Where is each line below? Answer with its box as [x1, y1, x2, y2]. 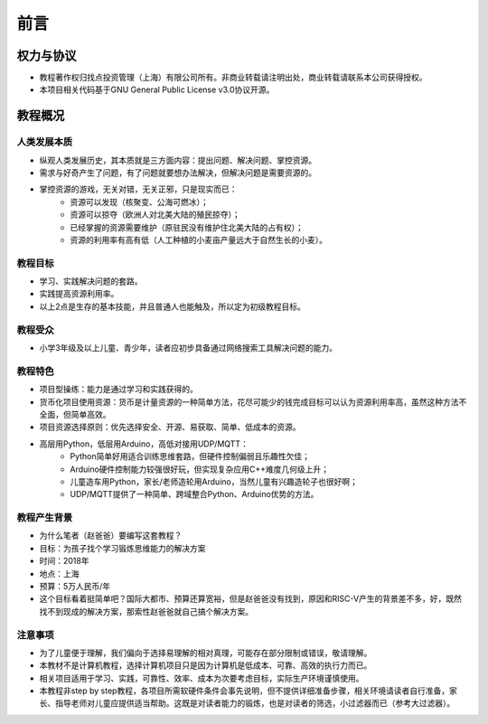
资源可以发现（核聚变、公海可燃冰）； [70, 196, 209, 207]
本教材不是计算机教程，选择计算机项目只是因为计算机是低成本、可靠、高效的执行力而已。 [39, 660, 372, 671]
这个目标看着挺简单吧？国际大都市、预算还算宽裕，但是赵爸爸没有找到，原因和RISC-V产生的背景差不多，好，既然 [39, 593, 463, 605]
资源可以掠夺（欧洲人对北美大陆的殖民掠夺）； [70, 209, 240, 221]
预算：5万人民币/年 [39, 580, 111, 591]
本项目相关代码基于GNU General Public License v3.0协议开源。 [39, 84, 275, 95]
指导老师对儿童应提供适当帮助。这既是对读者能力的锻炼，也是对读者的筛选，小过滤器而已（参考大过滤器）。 [54, 698, 455, 709]
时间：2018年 [39, 556, 89, 567]
